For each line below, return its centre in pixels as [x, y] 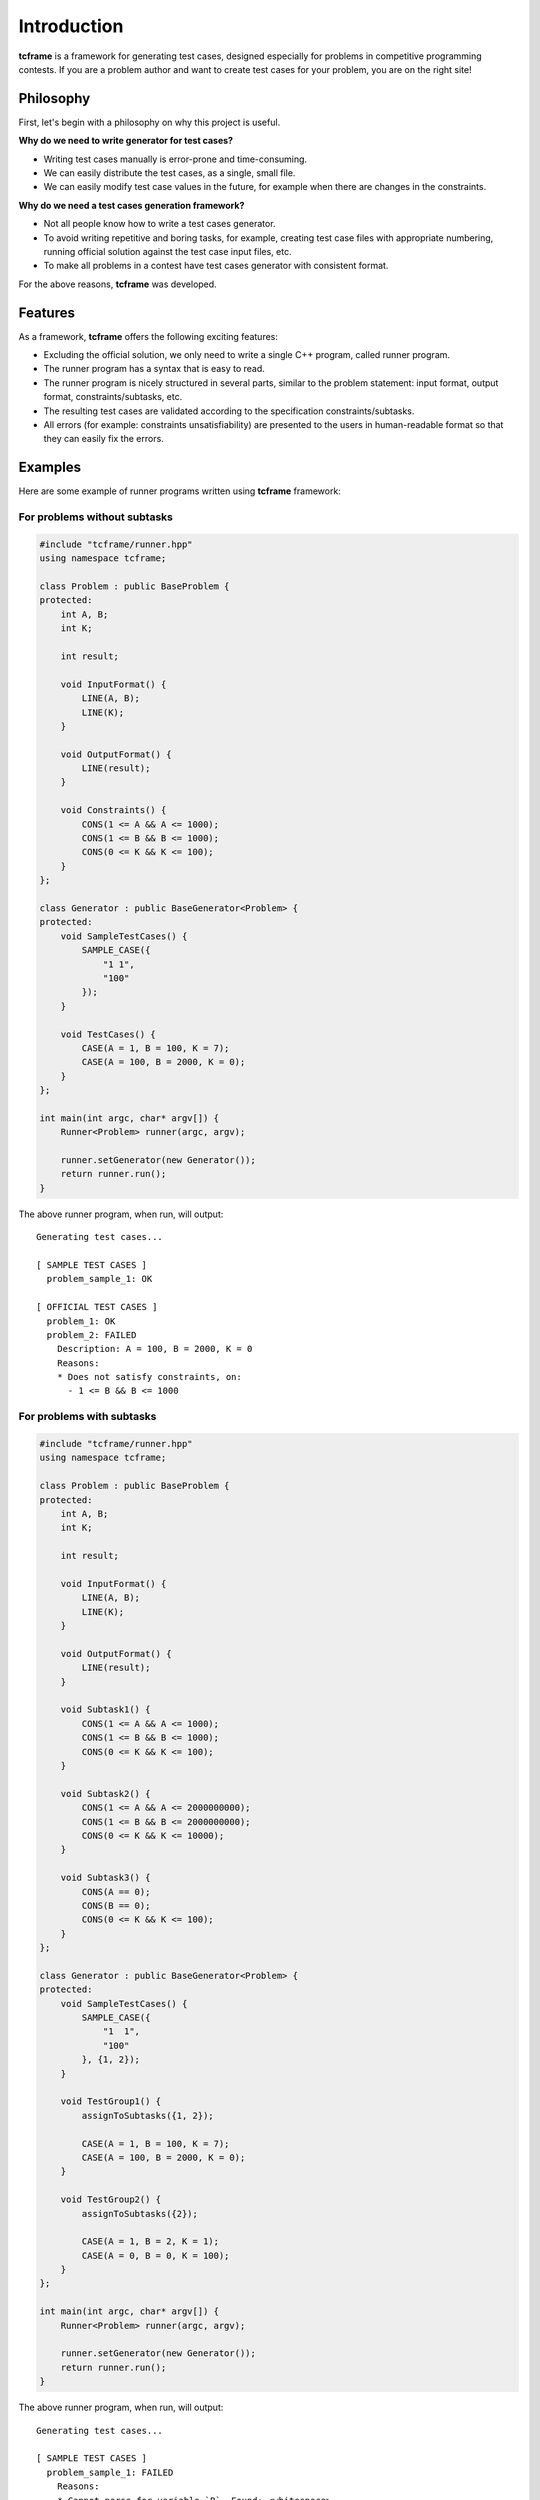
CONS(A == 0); [116, 1891]
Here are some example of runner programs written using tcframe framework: [180, 491]
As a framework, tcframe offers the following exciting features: [148, 336]
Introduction [71, 26]
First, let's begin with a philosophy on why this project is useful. [149, 122]
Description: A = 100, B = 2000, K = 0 [154, 1349]
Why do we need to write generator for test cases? [126, 141]
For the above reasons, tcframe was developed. [117, 284]
